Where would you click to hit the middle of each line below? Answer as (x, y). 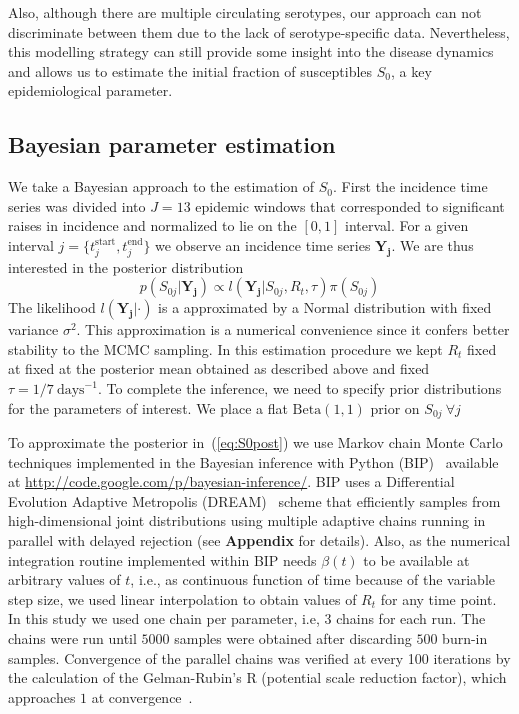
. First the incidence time (410, 186)
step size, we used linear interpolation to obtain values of (182, 598)
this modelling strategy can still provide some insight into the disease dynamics (251, 51)
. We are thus (432, 244)
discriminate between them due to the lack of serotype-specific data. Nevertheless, (259, 31)
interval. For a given (407, 225)
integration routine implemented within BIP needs (162, 559)
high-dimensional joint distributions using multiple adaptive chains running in (247, 520)
